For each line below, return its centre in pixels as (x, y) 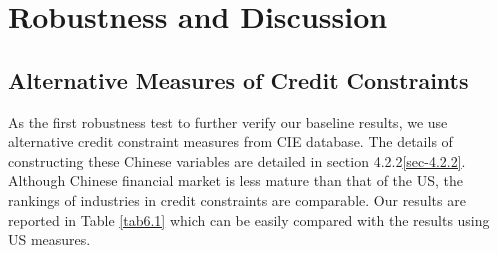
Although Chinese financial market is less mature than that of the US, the (235, 180)
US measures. (49, 239)
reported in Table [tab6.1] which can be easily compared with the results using (249, 219)
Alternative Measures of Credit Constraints (238, 79)
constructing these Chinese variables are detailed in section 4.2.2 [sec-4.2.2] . (237, 160)
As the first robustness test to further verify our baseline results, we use (228, 121)
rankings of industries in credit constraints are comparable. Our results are (237, 199)
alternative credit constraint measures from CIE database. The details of (230, 141)
